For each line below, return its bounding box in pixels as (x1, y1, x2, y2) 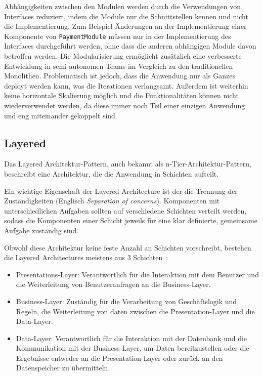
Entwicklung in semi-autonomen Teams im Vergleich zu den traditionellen (4, 60, 233, 71)
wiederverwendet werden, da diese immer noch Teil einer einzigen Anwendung (4, 100, 245, 110)
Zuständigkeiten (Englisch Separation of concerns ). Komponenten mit (4, 195, 220, 206)
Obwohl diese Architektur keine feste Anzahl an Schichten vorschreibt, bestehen (4, 242, 251, 253)
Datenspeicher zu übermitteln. (16, 362, 110, 373)
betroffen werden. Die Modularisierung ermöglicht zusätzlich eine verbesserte (4, 51, 242, 61)
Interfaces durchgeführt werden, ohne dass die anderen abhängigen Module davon (4, 40, 256, 51)
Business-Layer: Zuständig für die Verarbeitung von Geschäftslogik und (16, 296, 237, 306)
